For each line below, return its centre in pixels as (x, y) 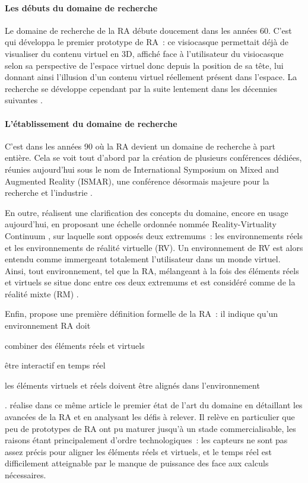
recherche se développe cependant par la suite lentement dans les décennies (141, 88)
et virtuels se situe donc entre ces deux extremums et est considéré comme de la (150, 282)
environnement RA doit (48, 325)
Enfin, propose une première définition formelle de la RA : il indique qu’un (141, 314)
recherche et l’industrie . (49, 193)
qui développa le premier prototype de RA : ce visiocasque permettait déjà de (147, 42)
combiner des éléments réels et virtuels (75, 345)
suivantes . (24, 100)
